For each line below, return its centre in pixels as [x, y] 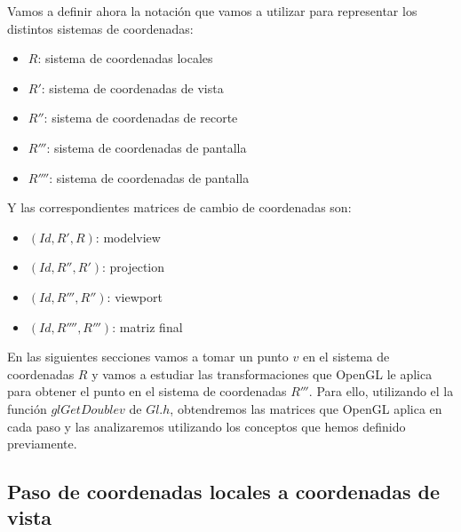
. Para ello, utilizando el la [381, 391]
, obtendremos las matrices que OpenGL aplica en [306, 408]
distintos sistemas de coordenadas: [100, 28]
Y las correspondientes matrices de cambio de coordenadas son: [179, 207]
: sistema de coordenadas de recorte [141, 118]
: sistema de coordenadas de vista [132, 87]
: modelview [128, 237]
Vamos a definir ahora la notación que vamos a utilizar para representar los [212, 11]
